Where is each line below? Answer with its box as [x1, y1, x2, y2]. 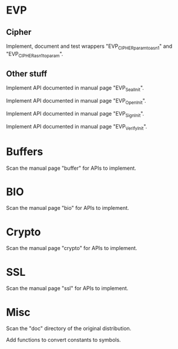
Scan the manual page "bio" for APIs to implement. [6, 205, 129, 212]
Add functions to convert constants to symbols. [6, 337, 122, 344]
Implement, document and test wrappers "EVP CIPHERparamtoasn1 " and [6, 42, 173, 51]
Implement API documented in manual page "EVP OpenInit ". [6, 97, 146, 106]
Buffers [6, 145, 43, 158]
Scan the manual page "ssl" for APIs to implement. [6, 285, 129, 292]
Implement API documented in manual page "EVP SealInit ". [6, 84, 144, 93]
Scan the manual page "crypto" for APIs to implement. [6, 245, 137, 252]
